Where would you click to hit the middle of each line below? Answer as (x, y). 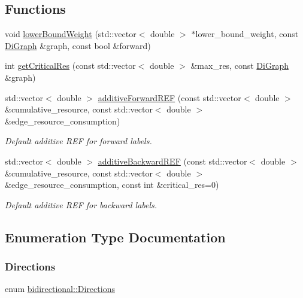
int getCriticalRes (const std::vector (70, 66)
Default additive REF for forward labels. (78, 141)
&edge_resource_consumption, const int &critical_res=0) (112, 185)
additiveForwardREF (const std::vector (169, 97)
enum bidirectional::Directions (60, 289)
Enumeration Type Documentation (115, 237)
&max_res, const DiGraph (240, 66)
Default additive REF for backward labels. (81, 204)
